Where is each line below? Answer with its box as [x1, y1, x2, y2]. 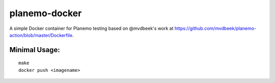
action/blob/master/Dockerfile [9, 32, 73, 38]
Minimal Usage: [9, 46, 61, 54]
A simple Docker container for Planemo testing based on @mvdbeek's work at [9, 25, 174, 31]
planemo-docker [9, 8, 82, 19]
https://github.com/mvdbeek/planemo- [174, 25, 257, 31]
